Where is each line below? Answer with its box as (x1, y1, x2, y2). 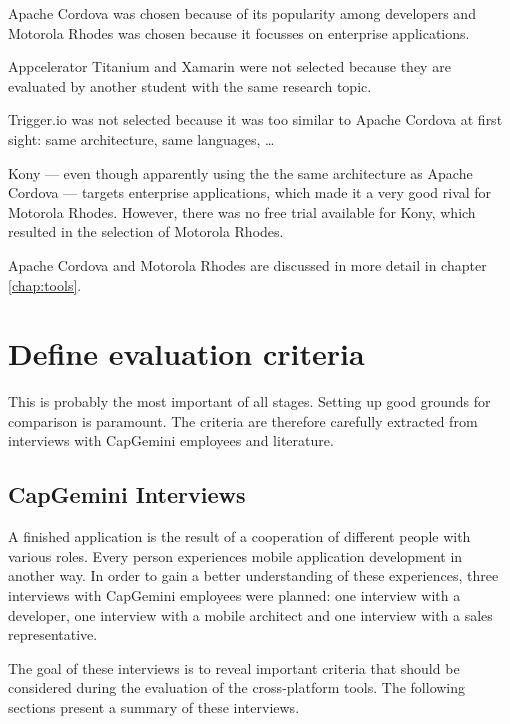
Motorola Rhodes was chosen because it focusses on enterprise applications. (8, 22, 470, 43)
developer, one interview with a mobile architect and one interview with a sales (8, 604, 493, 625)
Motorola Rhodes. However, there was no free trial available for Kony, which (8, 201, 476, 222)
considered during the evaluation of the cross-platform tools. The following (8, 677, 466, 698)
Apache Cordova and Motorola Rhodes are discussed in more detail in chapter (8, 254, 487, 275)
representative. (8, 624, 98, 645)
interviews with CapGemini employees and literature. (8, 430, 334, 451)
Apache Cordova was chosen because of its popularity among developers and (8, 3, 476, 23)
